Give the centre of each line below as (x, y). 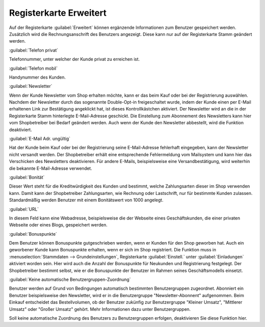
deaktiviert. (20, 130)
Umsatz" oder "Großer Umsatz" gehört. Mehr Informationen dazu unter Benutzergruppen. (100, 309)
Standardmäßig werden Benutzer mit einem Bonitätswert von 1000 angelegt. (86, 200)
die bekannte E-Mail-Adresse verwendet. (51, 168)
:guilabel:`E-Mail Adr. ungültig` (40, 139)
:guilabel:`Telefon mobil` (33, 68)
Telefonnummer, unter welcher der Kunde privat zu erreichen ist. (74, 59)
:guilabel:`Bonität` (27, 177)
